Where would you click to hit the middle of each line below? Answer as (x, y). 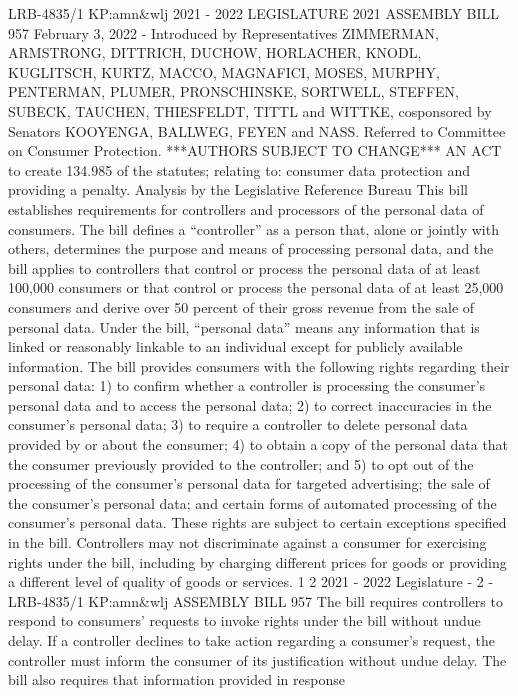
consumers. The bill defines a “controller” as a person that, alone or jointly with (253, 228)
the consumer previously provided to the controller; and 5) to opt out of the (241, 463)
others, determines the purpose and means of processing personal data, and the (251, 248)
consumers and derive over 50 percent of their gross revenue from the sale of (241, 306)
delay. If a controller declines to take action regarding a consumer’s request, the (252, 640)
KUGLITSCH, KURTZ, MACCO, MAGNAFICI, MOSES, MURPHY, (224, 71)
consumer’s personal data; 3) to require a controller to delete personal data (238, 424)
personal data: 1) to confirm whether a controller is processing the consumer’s (247, 385)
